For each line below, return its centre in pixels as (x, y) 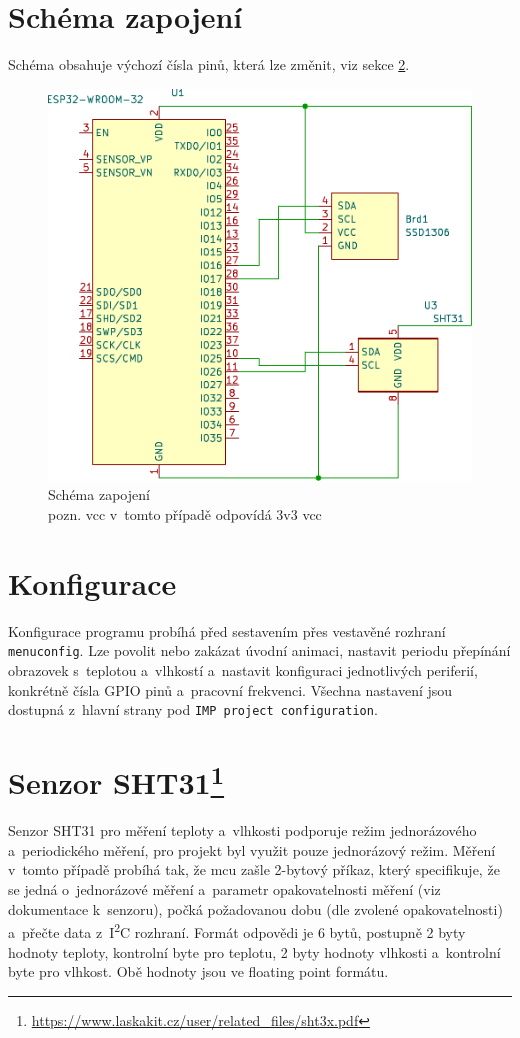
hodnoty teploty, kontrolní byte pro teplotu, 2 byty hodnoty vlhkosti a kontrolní (254, 951)
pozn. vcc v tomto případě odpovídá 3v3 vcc (185, 514)
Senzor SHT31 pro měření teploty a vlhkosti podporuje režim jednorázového (242, 830)
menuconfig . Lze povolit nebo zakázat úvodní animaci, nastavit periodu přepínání (259, 650)
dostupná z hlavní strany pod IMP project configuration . (193, 709)
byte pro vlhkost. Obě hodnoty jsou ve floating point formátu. (198, 971)
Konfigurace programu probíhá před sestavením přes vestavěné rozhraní (227, 630)
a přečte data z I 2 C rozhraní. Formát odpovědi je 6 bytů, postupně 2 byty (237, 930)
